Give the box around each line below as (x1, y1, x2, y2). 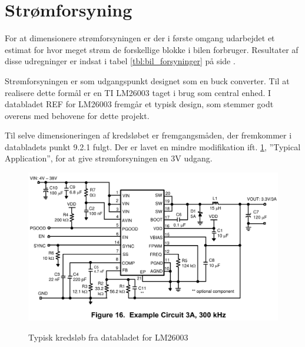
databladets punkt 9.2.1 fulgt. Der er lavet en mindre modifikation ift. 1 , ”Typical (5, 140, 301, 153)
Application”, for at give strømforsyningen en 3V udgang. (5, 152, 213, 164)
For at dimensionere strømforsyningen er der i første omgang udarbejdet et (5, 32, 275, 44)
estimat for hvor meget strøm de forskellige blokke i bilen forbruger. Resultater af (5, 43, 299, 55)
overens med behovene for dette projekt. (5, 109, 150, 121)
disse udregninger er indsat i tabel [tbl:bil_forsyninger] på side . (5, 55, 236, 67)
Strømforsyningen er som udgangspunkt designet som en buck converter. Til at (5, 74, 290, 87)
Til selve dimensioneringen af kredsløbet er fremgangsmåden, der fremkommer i (5, 129, 292, 141)
